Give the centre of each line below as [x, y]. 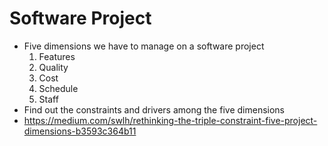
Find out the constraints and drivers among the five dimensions [154, 109]
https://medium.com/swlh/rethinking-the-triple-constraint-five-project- [170, 120]
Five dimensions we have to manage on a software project [144, 46]
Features [57, 56]
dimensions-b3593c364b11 [80, 131]
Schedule [58, 88]
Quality [53, 67]
